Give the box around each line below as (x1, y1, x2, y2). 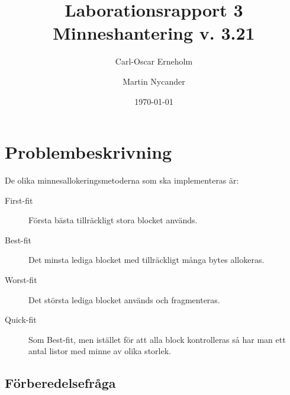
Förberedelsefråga (5, 374, 116, 392)
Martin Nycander (123, 75, 185, 87)
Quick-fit (5, 313, 37, 326)
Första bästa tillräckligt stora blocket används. (28, 214, 198, 226)
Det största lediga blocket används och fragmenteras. (28, 293, 220, 306)
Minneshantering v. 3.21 (53, 21, 255, 45)
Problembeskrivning (5, 140, 172, 164)
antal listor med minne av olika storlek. (28, 345, 171, 357)
